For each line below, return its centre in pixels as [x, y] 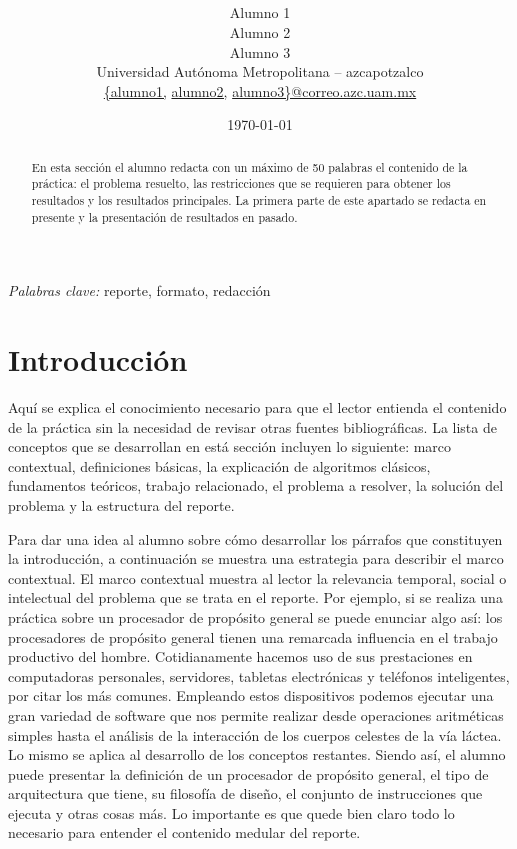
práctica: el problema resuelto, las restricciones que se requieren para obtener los [241, 183]
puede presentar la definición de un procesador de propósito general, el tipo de [248, 773]
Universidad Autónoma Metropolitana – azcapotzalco [260, 71]
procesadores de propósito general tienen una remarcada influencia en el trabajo [253, 636]
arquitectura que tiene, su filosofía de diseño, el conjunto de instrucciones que [245, 793]
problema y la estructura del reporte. [121, 504]
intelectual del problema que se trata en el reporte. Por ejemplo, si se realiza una [255, 597]
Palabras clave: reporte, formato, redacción [139, 290]
